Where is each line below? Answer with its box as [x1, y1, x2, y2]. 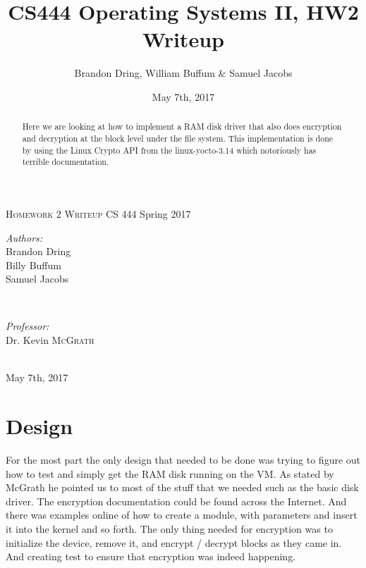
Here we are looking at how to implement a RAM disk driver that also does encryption [22, 121, 342, 132]
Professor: [6, 319, 49, 333]
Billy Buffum [6, 257, 61, 272]
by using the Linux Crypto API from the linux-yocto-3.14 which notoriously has [22, 144, 317, 156]
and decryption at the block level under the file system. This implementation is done [22, 132, 334, 144]
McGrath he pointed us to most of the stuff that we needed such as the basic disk [6, 480, 359, 495]
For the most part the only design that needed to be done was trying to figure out [6, 452, 361, 467]
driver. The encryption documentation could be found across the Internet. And [6, 493, 347, 508]
